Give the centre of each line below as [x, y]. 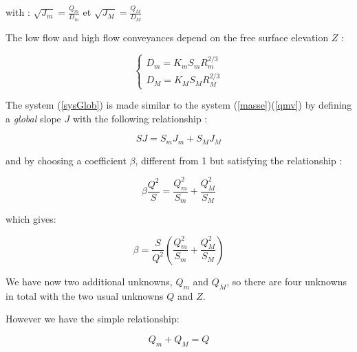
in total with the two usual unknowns [85, 295]
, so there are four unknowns [287, 281]
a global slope [33, 118]
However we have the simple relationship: [93, 319]
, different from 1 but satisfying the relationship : [239, 160]
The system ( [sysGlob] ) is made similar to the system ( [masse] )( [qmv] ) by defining [179, 105]
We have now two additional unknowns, [89, 281]
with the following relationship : [140, 118]
